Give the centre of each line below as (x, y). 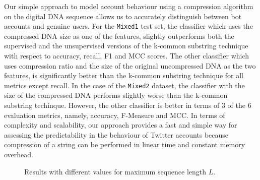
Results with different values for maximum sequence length (115, 171)
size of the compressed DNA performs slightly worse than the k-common (116, 95)
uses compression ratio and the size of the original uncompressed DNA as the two (130, 65)
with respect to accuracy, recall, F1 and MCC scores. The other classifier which (127, 56)
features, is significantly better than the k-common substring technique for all (124, 75)
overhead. (19, 155)
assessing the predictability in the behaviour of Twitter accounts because (116, 134)
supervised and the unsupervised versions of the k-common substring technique (126, 46)
